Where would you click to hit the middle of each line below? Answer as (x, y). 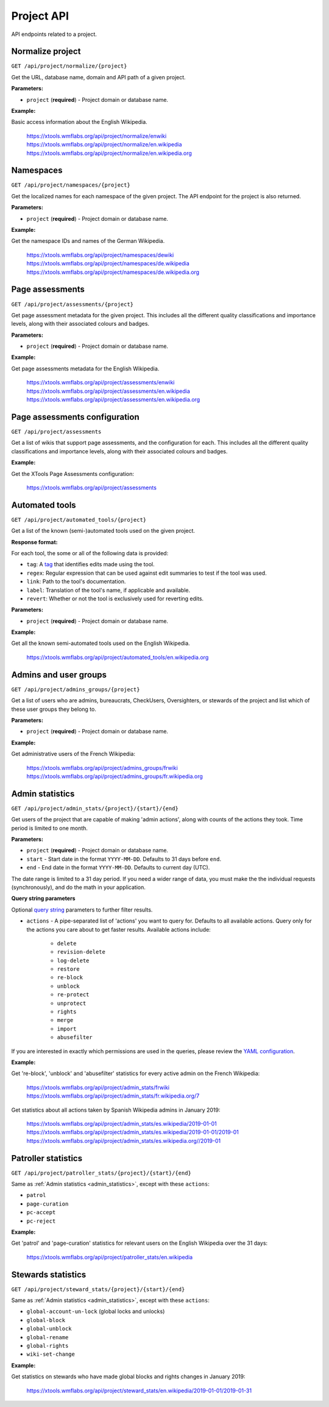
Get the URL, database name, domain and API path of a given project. (98, 77)
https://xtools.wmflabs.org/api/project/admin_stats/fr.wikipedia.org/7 (113, 1096)
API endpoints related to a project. (54, 34)
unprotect (72, 1003)
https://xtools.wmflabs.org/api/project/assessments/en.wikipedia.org (113, 400)
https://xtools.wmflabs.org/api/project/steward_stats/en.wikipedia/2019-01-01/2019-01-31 (139, 1391)
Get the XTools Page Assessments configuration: (73, 473)
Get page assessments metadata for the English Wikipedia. (85, 369)
